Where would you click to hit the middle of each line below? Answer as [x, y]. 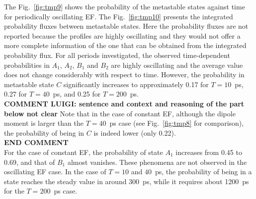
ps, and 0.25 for [77, 94]
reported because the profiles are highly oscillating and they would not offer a [122, 35]
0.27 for [16, 94]
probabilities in [27, 65]
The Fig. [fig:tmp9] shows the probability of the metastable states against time [125, 6]
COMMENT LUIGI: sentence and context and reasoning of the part [124, 103]
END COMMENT [36, 142]
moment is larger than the [44, 123]
